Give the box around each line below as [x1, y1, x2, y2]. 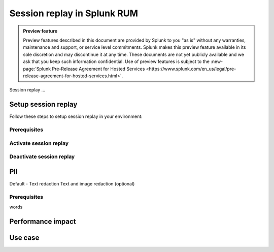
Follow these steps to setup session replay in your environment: [9, 113, 143, 119]
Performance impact [9, 217, 76, 226]
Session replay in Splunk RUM [9, 8, 139, 19]
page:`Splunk [23, 66, 51, 72]
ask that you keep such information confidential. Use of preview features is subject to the [23, 58, 210, 65]
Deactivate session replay [9, 153, 75, 160]
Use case [9, 233, 40, 242]
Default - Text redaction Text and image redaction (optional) [9, 180, 135, 186]
